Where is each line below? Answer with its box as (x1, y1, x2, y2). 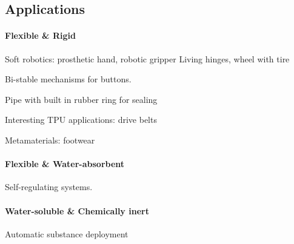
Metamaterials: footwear (5, 133, 95, 146)
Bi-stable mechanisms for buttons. (5, 73, 132, 85)
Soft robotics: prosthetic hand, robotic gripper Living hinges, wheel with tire (5, 52, 290, 65)
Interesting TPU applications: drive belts (5, 113, 157, 126)
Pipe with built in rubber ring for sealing (5, 93, 158, 105)
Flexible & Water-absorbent (5, 157, 125, 170)
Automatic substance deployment (5, 227, 129, 240)
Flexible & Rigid (5, 29, 76, 42)
